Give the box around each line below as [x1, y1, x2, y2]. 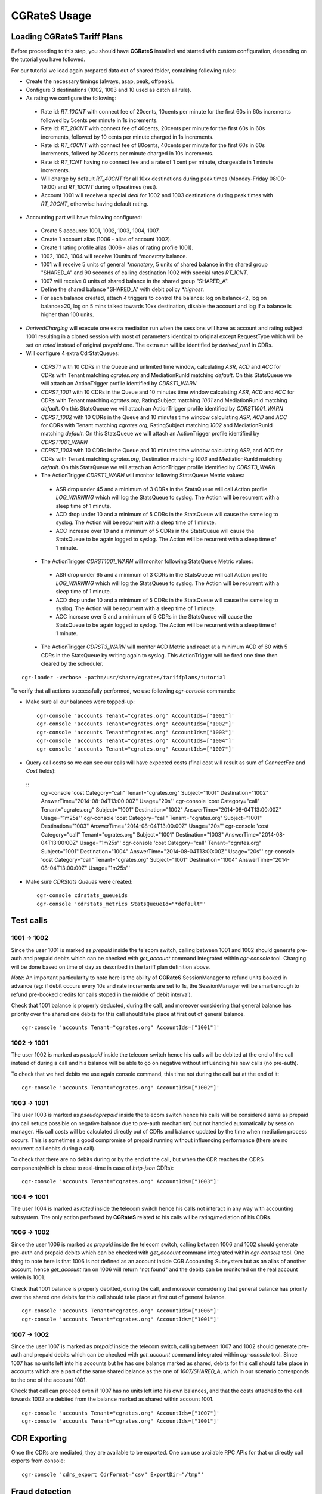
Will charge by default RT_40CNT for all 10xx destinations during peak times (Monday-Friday [41, 175, 268, 182]
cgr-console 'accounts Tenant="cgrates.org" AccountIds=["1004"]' [36, 737, 235, 744]
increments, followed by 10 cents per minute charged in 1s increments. [41, 133, 214, 140]
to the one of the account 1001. [11, 1376, 88, 1383]
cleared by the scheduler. [41, 660, 104, 668]
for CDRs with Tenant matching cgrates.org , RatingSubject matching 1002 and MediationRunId [41, 422, 273, 429]
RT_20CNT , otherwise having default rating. [41, 200, 148, 207]
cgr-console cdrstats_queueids [36, 892, 128, 899]
